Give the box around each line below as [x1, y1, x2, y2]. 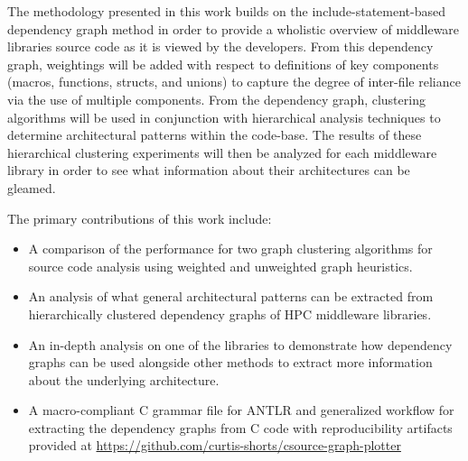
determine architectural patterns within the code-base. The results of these [7, 125, 422, 144]
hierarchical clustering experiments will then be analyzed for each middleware [7, 143, 437, 161]
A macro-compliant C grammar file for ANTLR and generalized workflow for [28, 401, 454, 420]
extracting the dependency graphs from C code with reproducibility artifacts [28, 418, 453, 437]
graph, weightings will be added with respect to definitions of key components [7, 54, 439, 73]
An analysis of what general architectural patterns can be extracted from [28, 287, 434, 306]
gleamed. [7, 178, 56, 197]
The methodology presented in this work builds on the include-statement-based [7, 2, 446, 20]
